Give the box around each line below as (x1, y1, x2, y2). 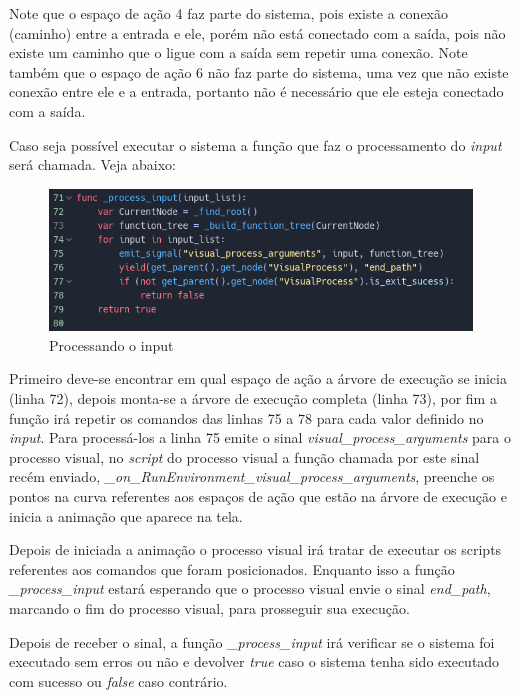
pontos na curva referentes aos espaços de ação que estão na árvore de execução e (9, 485, 507, 506)
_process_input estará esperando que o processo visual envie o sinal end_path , (9, 578, 491, 599)
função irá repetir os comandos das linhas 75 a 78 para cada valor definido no (9, 407, 484, 428)
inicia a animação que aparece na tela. (9, 505, 243, 526)
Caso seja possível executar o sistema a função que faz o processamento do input (9, 134, 502, 155)
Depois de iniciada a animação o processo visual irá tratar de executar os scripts (9, 539, 502, 560)
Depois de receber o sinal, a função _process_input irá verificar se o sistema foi (9, 631, 495, 652)
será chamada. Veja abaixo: (9, 154, 176, 175)
